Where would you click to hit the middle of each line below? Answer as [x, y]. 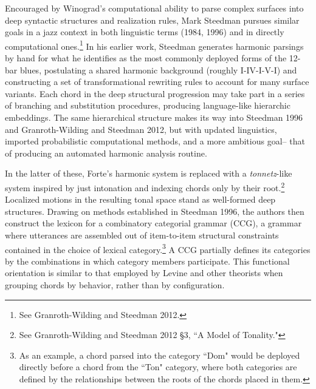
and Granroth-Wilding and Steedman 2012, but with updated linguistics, [141, 129]
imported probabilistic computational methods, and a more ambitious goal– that [155, 141]
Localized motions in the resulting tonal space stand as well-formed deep [140, 199]
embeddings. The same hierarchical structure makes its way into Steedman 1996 [154, 117]
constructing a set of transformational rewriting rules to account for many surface [157, 82]
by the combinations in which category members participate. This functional [147, 261]
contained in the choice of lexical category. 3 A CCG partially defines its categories [158, 248]
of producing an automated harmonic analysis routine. [106, 153]
